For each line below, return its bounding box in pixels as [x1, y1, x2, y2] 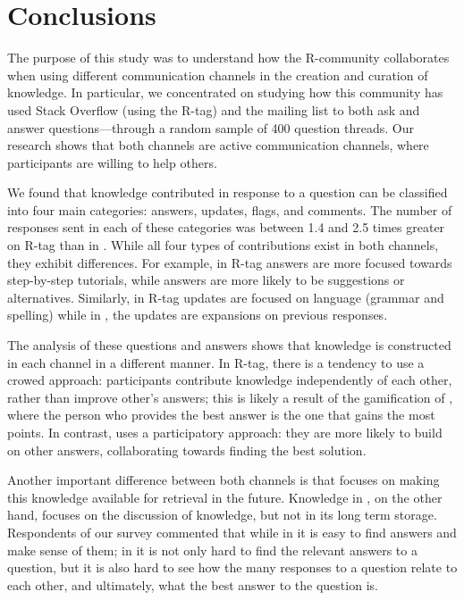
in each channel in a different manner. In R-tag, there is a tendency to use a [7, 353, 425, 371]
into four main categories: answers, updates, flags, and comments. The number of [7, 200, 452, 219]
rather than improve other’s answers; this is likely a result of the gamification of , [7, 387, 453, 406]
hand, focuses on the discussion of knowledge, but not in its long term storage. [7, 505, 437, 524]
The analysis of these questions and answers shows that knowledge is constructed [7, 336, 451, 354]
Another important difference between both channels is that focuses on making [7, 471, 440, 489]
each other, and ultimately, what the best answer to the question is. [7, 575, 378, 594]
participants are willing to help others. [7, 153, 217, 171]
